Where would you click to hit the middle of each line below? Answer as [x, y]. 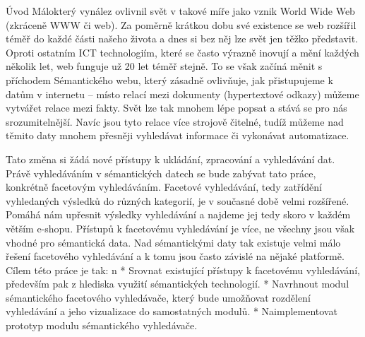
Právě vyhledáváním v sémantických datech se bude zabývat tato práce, [161, 173]
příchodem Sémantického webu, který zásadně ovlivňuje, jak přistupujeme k [169, 79]
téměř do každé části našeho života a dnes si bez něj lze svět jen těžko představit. [182, 39]
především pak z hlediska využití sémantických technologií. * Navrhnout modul [178, 284]
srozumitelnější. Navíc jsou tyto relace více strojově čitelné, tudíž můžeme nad [175, 121]
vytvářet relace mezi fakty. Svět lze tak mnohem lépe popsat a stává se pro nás [176, 108]
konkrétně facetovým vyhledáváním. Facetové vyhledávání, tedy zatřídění [164, 187]
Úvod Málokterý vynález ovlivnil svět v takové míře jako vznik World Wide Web [180, 11]
